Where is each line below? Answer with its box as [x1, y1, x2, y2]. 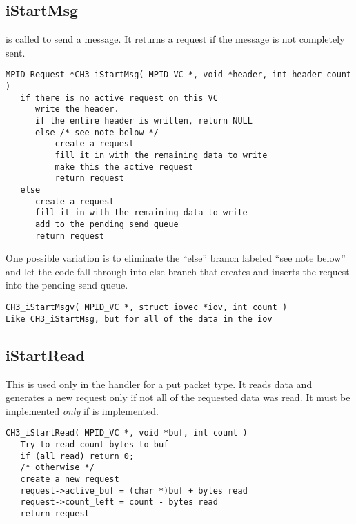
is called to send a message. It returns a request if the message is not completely [6, 32, 345, 46]
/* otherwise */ [20, 463, 95, 473]
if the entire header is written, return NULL [34, 116, 253, 126]
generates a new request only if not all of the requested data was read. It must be [6, 390, 350, 405]
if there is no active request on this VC [20, 93, 218, 103]
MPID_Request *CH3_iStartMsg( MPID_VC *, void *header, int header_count [6, 70, 352, 80]
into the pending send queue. [6, 278, 128, 292]
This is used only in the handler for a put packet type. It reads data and [6, 376, 313, 391]
